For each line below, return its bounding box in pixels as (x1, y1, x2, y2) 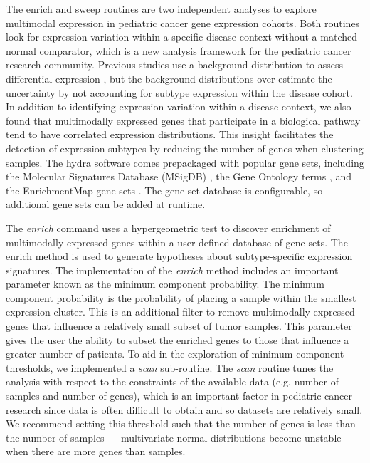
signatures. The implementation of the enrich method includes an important (6, 262, 339, 277)
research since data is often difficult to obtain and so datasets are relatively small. (6, 402, 363, 417)
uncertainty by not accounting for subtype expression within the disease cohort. (6, 85, 353, 100)
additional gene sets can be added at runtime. (6, 197, 206, 212)
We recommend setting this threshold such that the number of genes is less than (6, 416, 356, 431)
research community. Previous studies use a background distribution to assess (6, 57, 344, 72)
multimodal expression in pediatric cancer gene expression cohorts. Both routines (6, 15, 360, 30)
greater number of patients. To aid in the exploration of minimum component (6, 346, 344, 361)
